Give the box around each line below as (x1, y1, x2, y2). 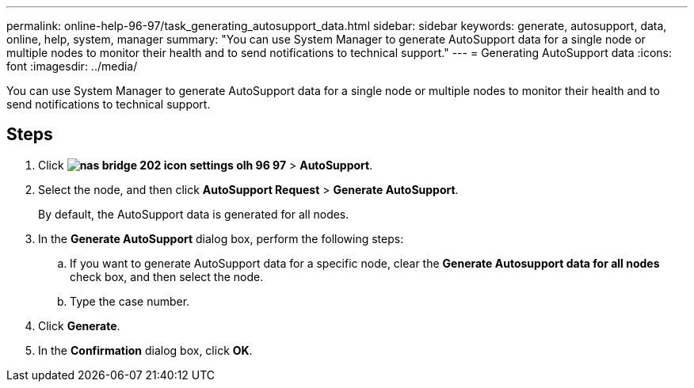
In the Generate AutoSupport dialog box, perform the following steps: (38, 231, 404, 245)
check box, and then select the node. (70, 269, 264, 283)
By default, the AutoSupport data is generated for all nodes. (38, 207, 349, 221)
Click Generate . (38, 318, 120, 333)
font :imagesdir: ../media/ (6, 59, 138, 73)
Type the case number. (70, 294, 190, 308)
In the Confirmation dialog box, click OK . (38, 343, 253, 357)
